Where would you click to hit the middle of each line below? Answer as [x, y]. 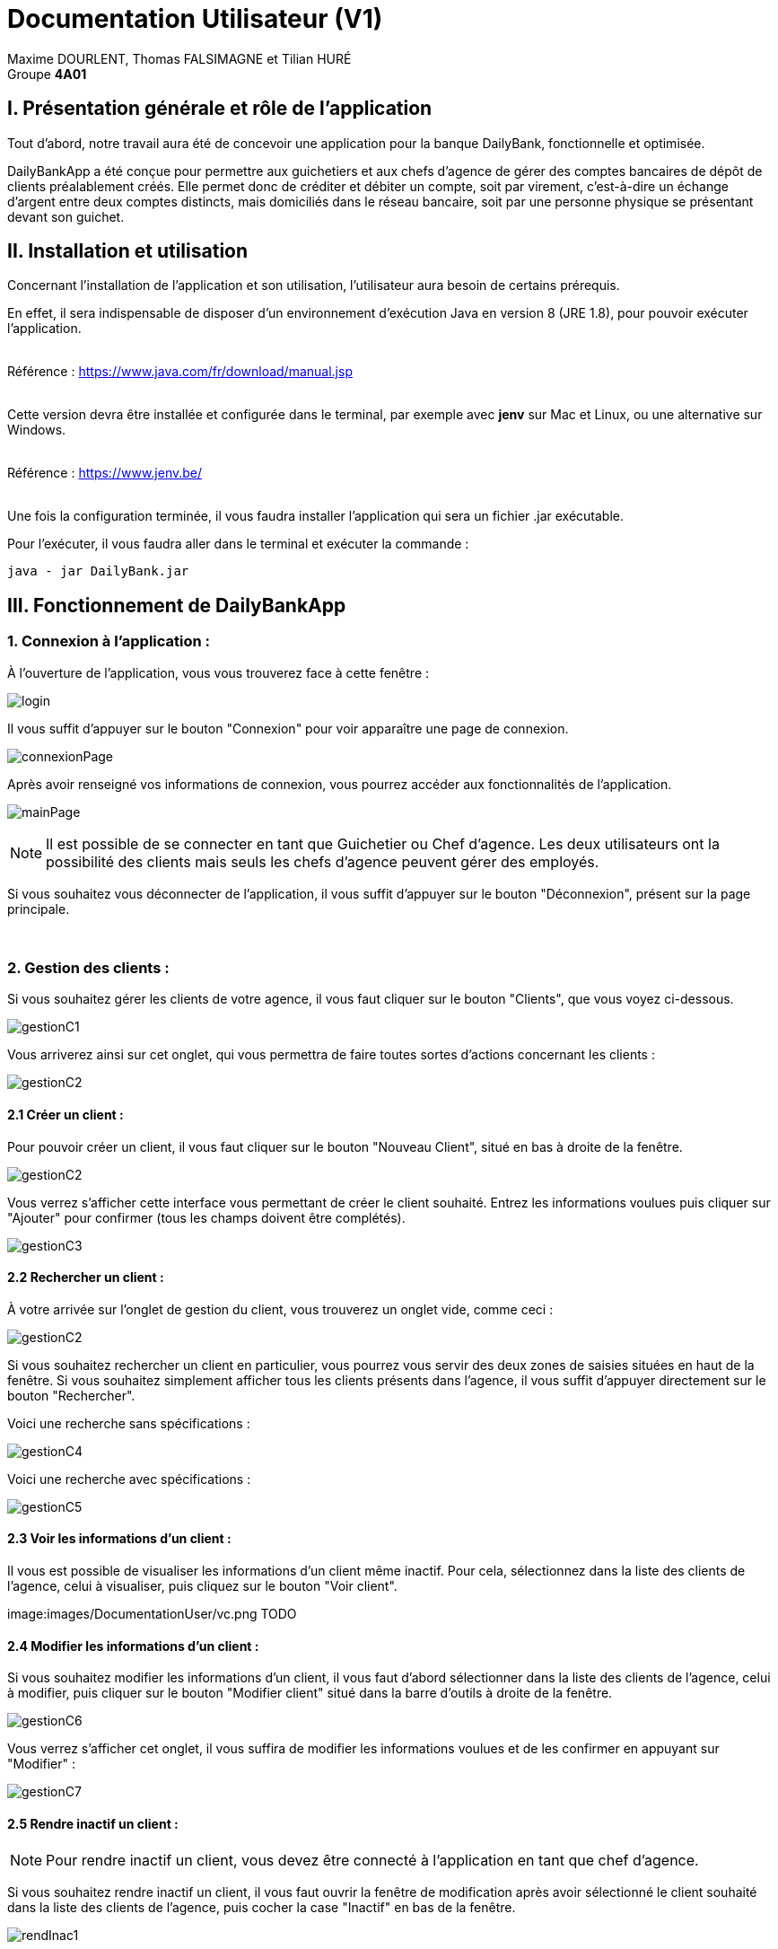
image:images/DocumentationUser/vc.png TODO [152, 1614]
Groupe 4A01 [47, 74]
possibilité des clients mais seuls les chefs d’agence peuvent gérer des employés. [323, 861]
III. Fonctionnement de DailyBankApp [177, 605]
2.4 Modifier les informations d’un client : [133, 1646]
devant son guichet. [66, 216]
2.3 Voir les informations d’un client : [119, 1539]
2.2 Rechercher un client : [86, 1277]
